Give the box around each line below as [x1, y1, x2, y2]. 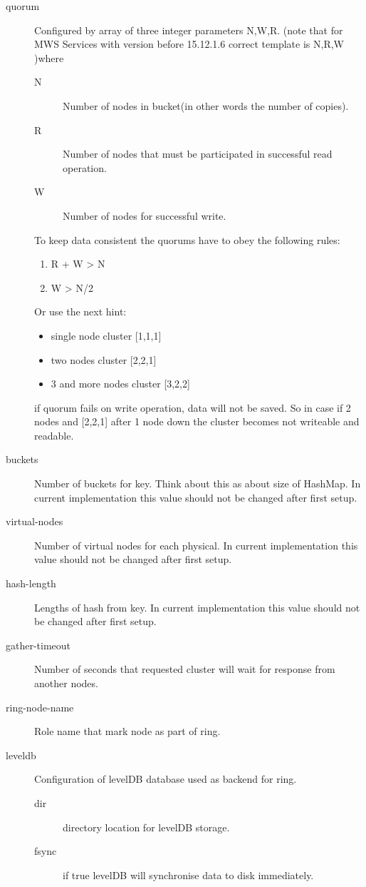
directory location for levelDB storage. [63, 819, 230, 834]
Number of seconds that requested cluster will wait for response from [34, 662, 335, 676]
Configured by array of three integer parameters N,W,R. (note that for [34, 22, 343, 37]
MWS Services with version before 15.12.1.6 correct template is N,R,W [34, 36, 344, 51]
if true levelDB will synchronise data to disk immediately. [63, 867, 314, 882]
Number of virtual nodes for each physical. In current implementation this [34, 537, 358, 552]
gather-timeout [6, 637, 71, 652]
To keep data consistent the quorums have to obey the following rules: [34, 232, 340, 247]
